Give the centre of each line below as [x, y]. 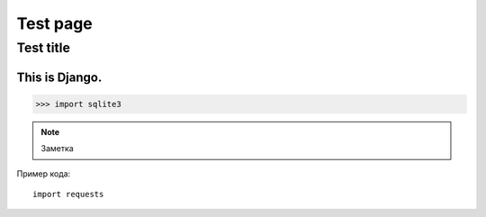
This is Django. [59, 77]
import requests [68, 194]
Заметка [57, 149]
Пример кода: [44, 173]
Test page [55, 23]
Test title [44, 48]
